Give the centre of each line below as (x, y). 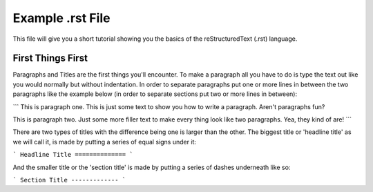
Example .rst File (61, 18)
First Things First (50, 58)
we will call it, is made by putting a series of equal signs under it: (105, 142)
